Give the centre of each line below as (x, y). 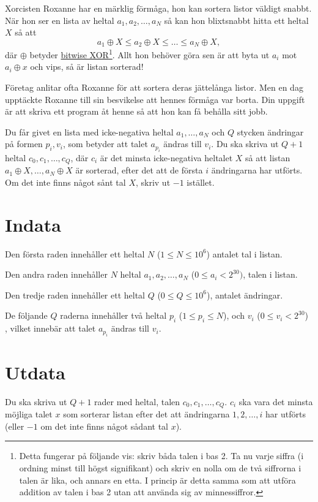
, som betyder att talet (105, 144)
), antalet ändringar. (245, 295)
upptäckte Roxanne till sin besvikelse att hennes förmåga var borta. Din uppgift (155, 99)
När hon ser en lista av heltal (60, 20)
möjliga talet (29, 414)
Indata (33, 224)
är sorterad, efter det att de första (139, 170)
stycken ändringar (270, 131)
